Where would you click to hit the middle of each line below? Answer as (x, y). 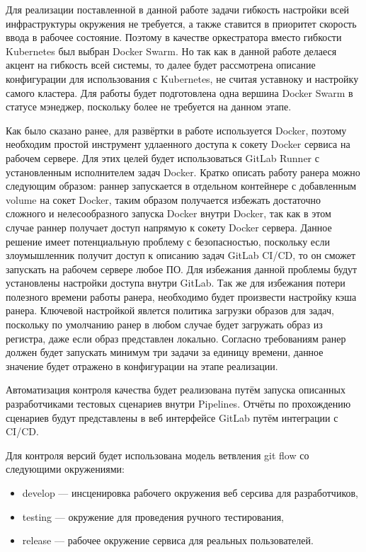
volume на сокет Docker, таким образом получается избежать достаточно (163, 199)
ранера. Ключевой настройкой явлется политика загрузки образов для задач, (170, 310)
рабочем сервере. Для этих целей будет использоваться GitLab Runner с (162, 157)
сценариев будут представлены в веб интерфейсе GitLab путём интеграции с (172, 417)
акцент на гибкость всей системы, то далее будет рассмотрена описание (161, 65)
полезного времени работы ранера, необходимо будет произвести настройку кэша (181, 296)
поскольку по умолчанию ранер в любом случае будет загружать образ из (164, 324)
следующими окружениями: (65, 469)
